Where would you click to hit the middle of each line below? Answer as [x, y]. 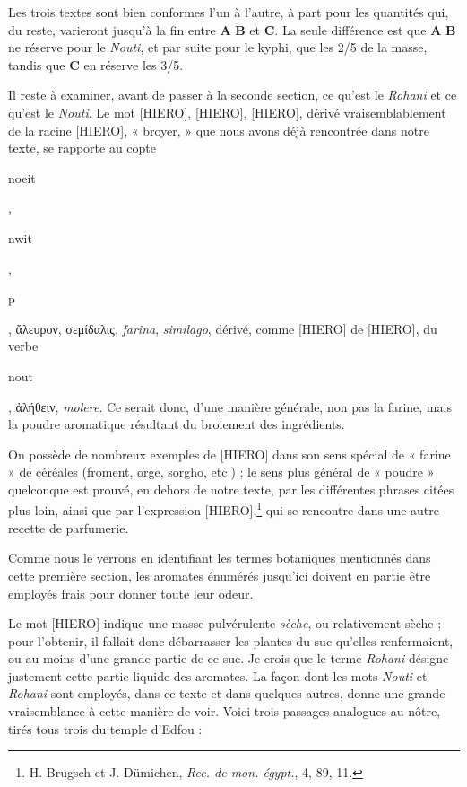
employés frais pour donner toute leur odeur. [131, 593]
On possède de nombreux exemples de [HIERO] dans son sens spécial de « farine [229, 454]
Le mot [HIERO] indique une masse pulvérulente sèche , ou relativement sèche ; [225, 623]
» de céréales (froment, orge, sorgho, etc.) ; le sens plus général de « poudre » [221, 472]
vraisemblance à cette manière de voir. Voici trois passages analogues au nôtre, [225, 711]
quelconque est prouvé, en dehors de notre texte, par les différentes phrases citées [231, 489]
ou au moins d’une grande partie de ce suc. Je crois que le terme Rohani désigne [229, 658]
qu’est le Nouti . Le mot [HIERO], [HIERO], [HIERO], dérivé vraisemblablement [227, 112]
